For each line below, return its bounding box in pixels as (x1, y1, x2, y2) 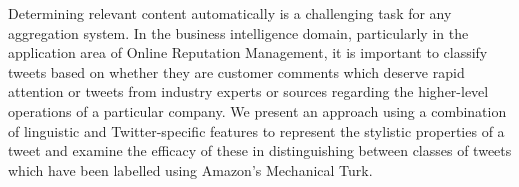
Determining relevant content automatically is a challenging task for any (8, 3, 452, 23)
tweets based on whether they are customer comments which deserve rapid (8, 61, 465, 82)
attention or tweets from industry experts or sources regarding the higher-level (8, 81, 489, 102)
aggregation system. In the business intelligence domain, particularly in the (8, 22, 469, 43)
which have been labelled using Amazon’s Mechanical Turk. (8, 159, 373, 180)
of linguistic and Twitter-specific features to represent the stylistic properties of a (8, 120, 505, 141)
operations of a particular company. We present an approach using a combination (8, 100, 507, 121)
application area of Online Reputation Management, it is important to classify (8, 42, 488, 63)
